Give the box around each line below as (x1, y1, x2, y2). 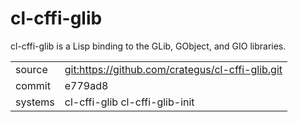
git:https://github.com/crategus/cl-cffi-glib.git (64, 62, 283, 76)
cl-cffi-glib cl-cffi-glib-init (64, 95, 195, 109)
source (15, 62, 48, 76)
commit (15, 78, 51, 92)
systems (15, 95, 55, 109)
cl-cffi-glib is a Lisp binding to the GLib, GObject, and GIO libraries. (10, 40, 287, 52)
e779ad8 (64, 78, 109, 92)
